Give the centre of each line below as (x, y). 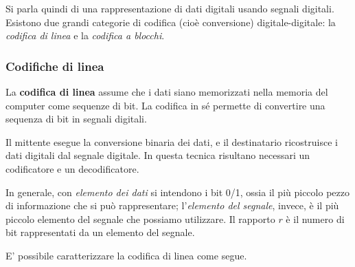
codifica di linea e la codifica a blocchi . (85, 35)
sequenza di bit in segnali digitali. (76, 119)
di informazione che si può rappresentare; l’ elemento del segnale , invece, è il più (172, 205)
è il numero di (315, 218)
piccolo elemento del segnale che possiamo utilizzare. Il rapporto (140, 218)
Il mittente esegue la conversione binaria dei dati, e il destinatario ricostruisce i (172, 141)
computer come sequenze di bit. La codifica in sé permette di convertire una (165, 105)
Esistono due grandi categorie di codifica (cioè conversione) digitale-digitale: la (171, 22)
